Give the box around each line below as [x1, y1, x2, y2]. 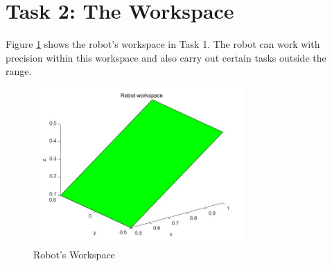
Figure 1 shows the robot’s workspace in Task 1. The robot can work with [6, 37, 320, 51]
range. [6, 64, 32, 78]
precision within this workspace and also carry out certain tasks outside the [6, 50, 326, 64]
